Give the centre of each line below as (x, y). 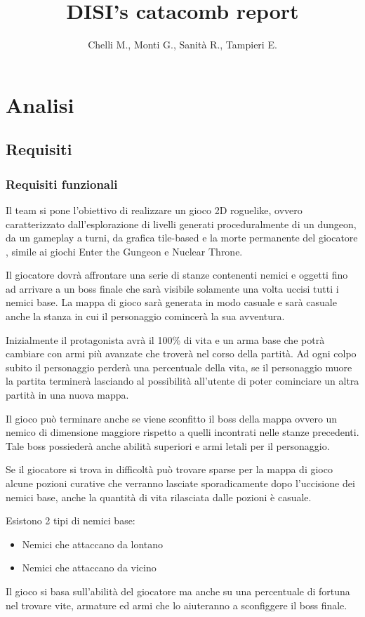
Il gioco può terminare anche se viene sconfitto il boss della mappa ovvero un (172, 418)
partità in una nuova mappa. (67, 395)
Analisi (40, 104)
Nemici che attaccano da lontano (93, 544)
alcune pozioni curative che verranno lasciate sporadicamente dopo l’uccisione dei (180, 483)
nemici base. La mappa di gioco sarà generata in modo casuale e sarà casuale (171, 302)
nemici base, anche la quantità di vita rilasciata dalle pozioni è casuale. (159, 497)
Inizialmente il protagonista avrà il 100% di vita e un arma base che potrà (165, 339)
